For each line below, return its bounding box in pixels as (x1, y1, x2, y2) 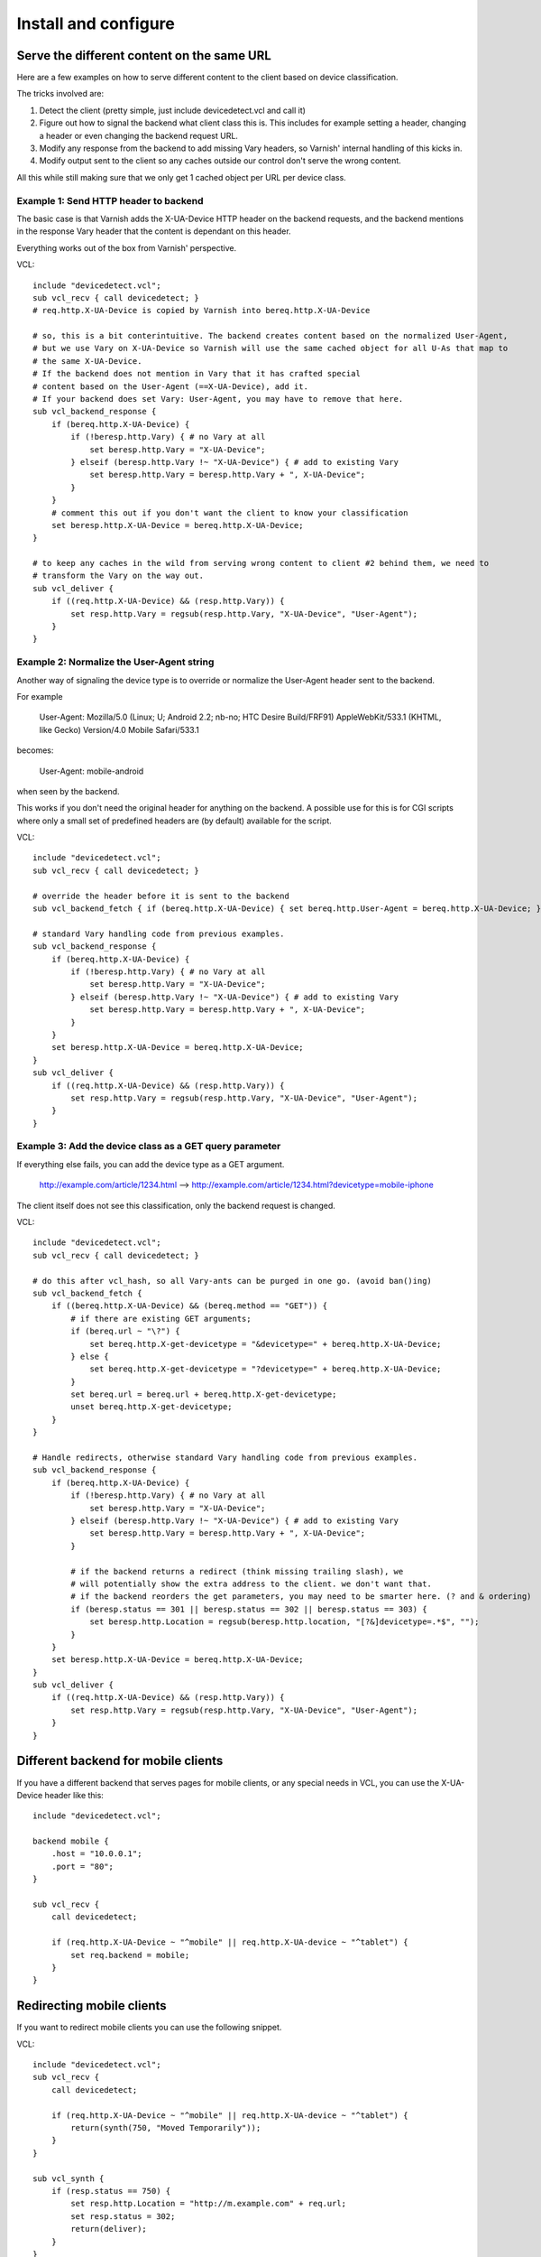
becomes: (16, 745, 54, 756)
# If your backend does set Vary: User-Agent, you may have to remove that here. (32, 394, 404, 404)
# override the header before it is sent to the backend (32, 890, 290, 901)
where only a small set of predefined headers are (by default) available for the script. (16, 815, 333, 826)
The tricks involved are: (16, 88, 105, 99)
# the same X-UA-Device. (32, 356, 142, 366)
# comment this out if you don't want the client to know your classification (50, 507, 408, 518)
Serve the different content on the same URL (16, 48, 272, 63)
